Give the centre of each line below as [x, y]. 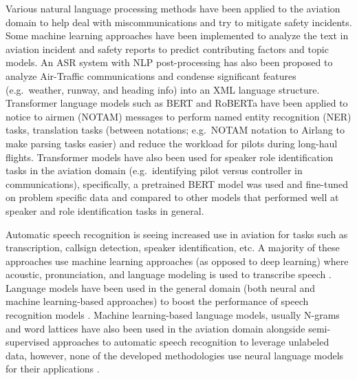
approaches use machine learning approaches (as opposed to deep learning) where [177, 261]
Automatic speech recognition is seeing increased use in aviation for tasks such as [177, 234]
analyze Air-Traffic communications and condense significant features [151, 75]
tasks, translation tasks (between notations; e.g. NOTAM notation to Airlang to [175, 130]
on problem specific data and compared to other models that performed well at [172, 197]
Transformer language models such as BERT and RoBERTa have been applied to [177, 103]
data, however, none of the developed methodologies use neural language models [175, 355]
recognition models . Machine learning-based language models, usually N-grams [173, 315]
